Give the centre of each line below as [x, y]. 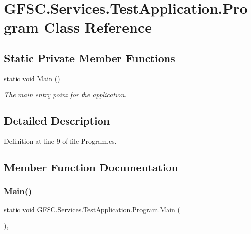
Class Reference [98, 27]
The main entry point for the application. [65, 94]
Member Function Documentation [91, 167]
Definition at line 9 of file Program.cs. [60, 141]
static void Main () [32, 78]
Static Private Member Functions [90, 58]
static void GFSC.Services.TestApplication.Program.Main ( [92, 209]
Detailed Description [57, 121]
